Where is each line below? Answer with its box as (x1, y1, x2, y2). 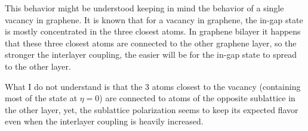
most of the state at (5, 92, 78, 104)
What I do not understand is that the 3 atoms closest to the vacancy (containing (5, 80, 301, 92)
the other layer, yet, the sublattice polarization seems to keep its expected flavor (5, 103, 298, 116)
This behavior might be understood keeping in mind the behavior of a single (5, 2, 284, 14)
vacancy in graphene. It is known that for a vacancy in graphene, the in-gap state (5, 13, 303, 26)
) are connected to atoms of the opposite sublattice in (99, 92, 295, 104)
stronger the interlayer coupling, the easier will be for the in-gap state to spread (5, 48, 297, 61)
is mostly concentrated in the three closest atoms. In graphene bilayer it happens (5, 25, 301, 38)
